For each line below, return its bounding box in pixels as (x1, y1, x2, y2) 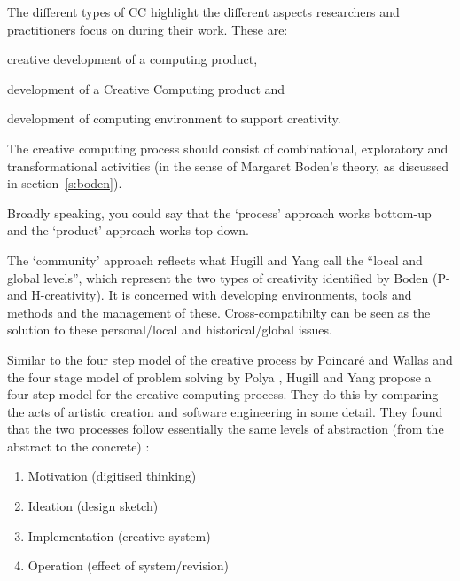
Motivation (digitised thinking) (27, 467, 197, 485)
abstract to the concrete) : (7, 436, 150, 455)
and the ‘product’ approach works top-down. (7, 221, 249, 239)
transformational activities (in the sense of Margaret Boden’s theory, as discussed (7, 156, 449, 175)
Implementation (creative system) (27, 526, 211, 545)
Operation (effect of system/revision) (27, 556, 230, 575)
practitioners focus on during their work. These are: (7, 20, 288, 38)
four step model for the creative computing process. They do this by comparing (7, 385, 439, 404)
